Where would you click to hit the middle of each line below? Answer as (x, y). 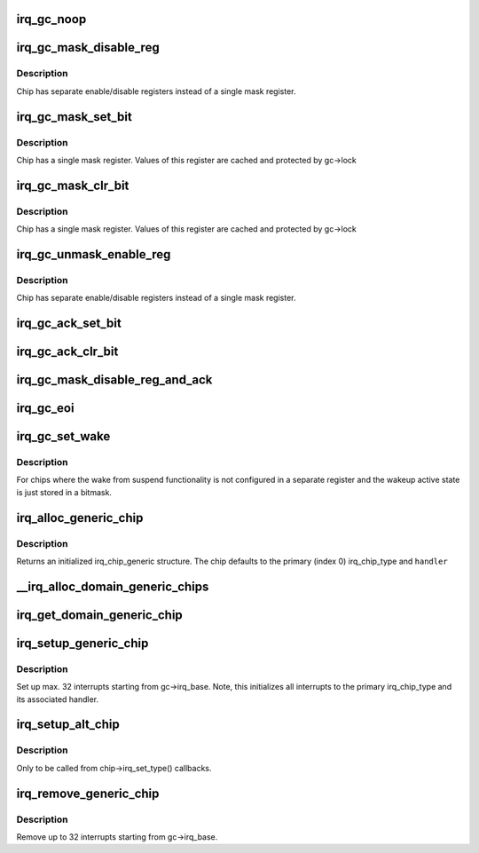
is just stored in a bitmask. (64, 492)
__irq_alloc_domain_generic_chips (113, 586)
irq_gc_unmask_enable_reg (94, 254)
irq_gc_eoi (45, 408)
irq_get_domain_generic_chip (100, 615)
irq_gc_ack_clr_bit (67, 352)
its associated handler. (58, 699)
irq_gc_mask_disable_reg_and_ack (114, 380)
